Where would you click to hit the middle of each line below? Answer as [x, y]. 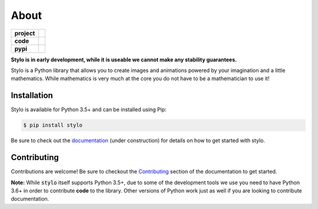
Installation [32, 95]
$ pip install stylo [53, 125]
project [25, 33]
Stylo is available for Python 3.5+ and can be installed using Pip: [89, 110]
